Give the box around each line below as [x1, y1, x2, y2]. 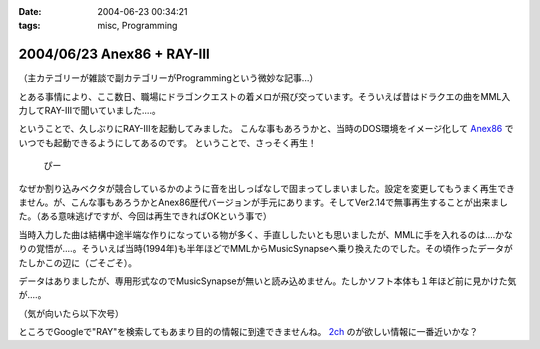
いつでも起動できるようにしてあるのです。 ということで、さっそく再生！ [18, 136, 317, 149]
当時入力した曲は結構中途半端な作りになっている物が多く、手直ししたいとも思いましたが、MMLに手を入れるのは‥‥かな [18, 228, 514, 240]
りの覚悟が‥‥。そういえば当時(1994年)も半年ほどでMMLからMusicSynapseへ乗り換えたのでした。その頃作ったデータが [18, 243, 514, 255]
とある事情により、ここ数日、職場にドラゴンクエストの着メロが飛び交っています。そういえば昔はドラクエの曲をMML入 [18, 90, 511, 102]
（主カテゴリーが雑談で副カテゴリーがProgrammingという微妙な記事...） [18, 72, 319, 84]
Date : [18, 6, 42, 17]
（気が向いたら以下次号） [18, 307, 124, 319]
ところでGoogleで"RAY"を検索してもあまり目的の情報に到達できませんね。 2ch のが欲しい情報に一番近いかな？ [18, 326, 479, 338]
